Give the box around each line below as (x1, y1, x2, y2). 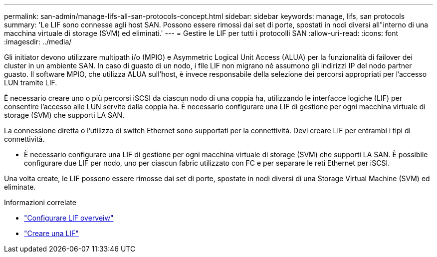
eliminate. (4, 183, 36, 191)
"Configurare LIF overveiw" (24, 214, 114, 222)
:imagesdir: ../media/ (4, 37, 72, 46)
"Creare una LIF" (24, 229, 79, 238)
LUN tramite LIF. (4, 78, 57, 87)
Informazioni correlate (4, 198, 76, 207)
